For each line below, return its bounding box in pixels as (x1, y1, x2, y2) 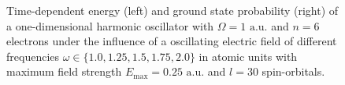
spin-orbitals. (262, 63, 325, 80)
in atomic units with (198, 48, 298, 64)
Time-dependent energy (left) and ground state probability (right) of (6, 2, 339, 18)
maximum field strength (6, 63, 122, 80)
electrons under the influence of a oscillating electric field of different (6, 33, 337, 49)
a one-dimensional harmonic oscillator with (6, 17, 214, 34)
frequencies (6, 48, 60, 64)
